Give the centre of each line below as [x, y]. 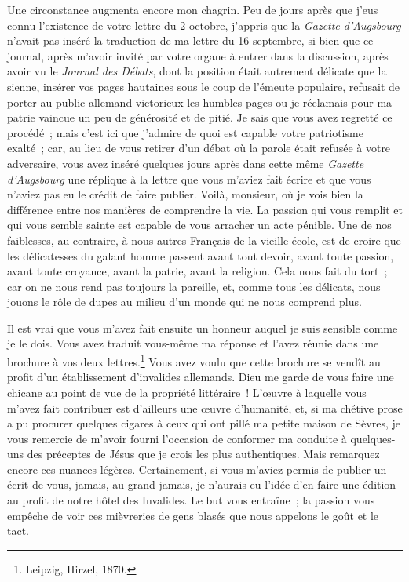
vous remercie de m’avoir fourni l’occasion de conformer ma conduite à [177, 438]
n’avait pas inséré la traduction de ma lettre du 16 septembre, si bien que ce [190, 40]
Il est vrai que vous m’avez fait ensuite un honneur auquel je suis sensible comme [203, 327]
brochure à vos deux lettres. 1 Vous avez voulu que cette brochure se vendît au [194, 360]
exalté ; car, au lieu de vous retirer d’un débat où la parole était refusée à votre [199, 148]
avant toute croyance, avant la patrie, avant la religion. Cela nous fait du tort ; [197, 271]
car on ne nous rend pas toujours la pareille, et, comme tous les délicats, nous [194, 286]
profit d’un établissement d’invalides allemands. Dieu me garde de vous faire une [201, 377]
